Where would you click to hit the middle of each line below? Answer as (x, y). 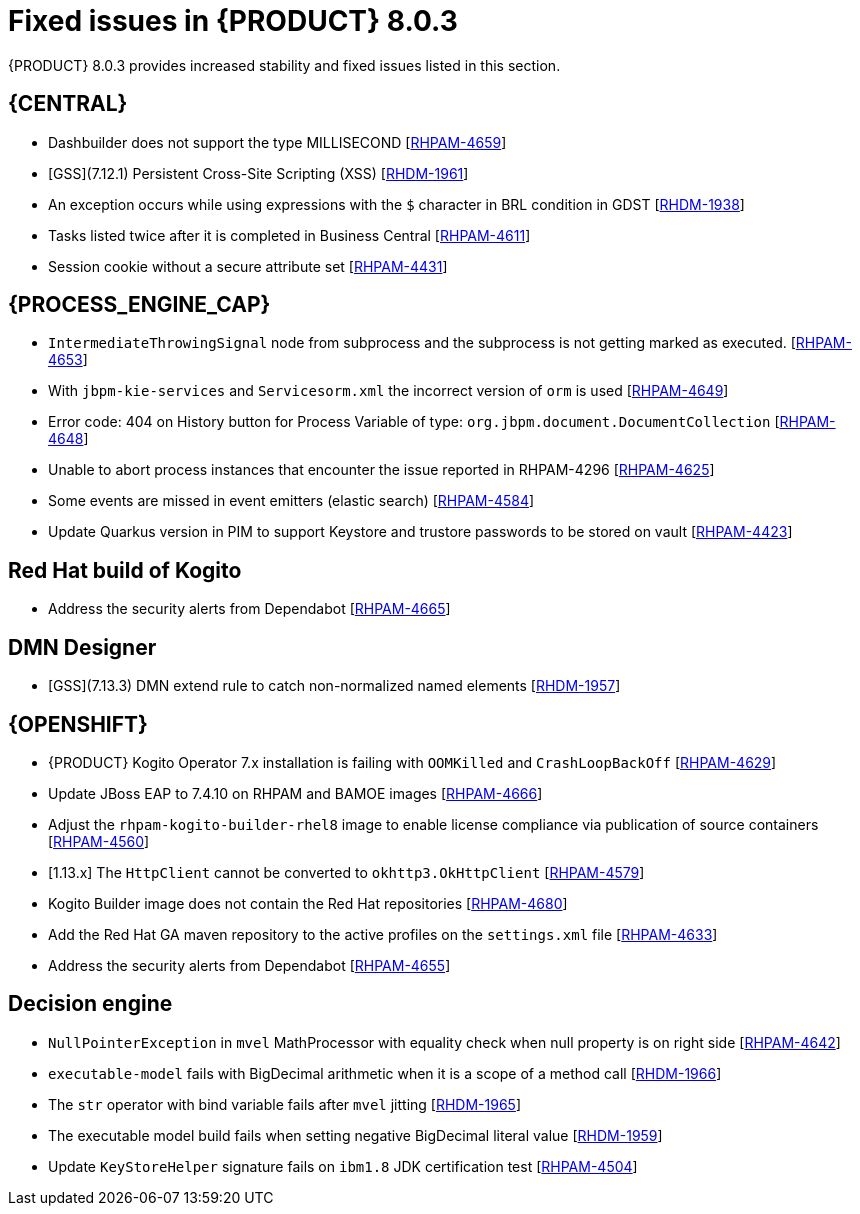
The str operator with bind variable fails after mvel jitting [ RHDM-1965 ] (285, 1104)
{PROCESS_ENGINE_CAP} (139, 305)
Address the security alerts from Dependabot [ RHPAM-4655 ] (249, 965)
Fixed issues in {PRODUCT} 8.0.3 (233, 21)
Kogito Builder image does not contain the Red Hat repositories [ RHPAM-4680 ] (308, 903)
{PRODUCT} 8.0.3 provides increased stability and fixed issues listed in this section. (284, 65)
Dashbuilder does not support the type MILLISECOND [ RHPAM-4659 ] (277, 142)
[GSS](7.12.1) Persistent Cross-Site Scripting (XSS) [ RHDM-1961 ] (258, 173)
